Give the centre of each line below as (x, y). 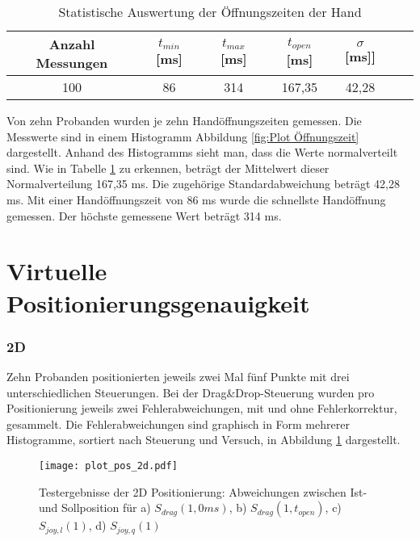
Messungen (72, 63)
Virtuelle (57, 271)
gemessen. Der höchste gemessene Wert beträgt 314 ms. (144, 215)
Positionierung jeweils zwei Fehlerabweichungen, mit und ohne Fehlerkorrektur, (202, 408)
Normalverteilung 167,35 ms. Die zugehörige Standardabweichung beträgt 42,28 (203, 184)
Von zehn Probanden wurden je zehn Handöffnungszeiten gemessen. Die (184, 120)
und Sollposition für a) (95, 507)
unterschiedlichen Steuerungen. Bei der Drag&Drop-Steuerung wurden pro (191, 392)
